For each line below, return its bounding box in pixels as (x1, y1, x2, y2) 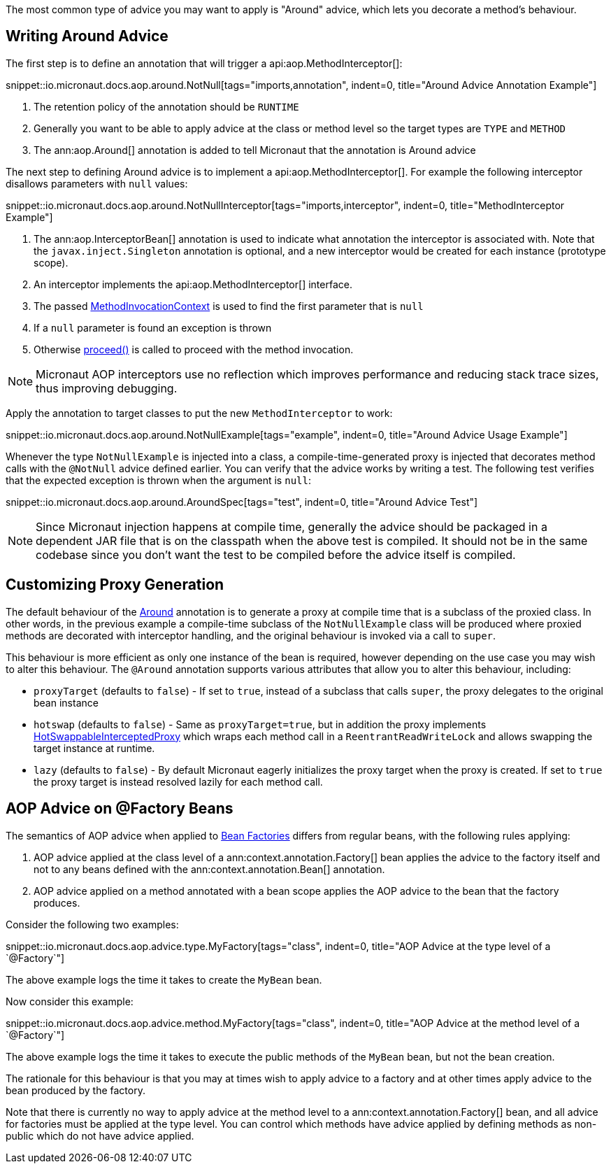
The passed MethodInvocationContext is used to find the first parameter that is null (34, 299, 424, 312)
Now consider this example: (6, 995, 134, 1007)
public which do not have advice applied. (6, 1129, 194, 1142)
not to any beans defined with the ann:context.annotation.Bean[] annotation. (34, 863, 385, 875)
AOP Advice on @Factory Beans (6, 800, 233, 818)
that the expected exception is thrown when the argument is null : (6, 474, 311, 486)
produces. (34, 896, 80, 909)
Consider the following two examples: (6, 918, 179, 930)
